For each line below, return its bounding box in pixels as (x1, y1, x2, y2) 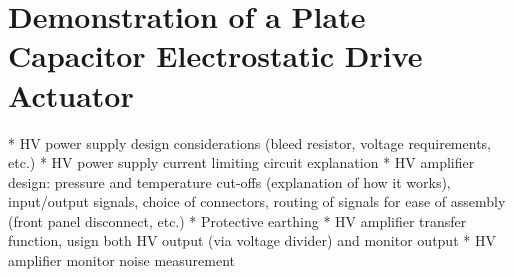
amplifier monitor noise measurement (8, 250, 235, 271)
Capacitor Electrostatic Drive (8, 35, 423, 76)
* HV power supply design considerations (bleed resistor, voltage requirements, (8, 132, 491, 153)
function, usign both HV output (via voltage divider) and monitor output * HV (8, 230, 496, 251)
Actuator (8, 74, 134, 115)
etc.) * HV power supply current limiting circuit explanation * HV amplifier (8, 152, 475, 173)
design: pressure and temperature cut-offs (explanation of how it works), (8, 171, 451, 192)
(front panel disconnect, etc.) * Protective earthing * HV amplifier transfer (8, 210, 467, 231)
